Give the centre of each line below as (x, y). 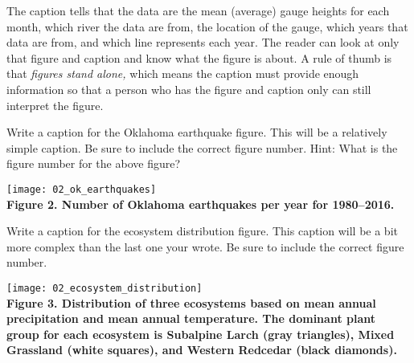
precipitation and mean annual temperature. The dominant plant (191, 318)
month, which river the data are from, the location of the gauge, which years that (207, 26)
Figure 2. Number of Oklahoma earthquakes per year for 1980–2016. (201, 204)
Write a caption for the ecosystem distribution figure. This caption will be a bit (202, 231)
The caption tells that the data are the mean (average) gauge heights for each (198, 10)
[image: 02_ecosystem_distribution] (105, 288)
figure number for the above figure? (94, 163)
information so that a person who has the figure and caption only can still (189, 89)
